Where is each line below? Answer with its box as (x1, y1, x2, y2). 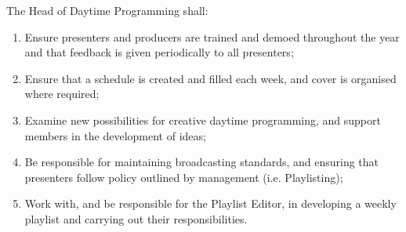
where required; (24, 85, 100, 102)
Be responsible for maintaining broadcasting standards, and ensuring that (24, 154, 379, 170)
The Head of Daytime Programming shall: (6, 2, 208, 18)
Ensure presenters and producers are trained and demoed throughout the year (24, 28, 400, 45)
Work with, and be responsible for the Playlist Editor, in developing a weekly (24, 195, 397, 212)
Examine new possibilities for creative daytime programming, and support (24, 111, 381, 128)
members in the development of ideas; (24, 127, 206, 143)
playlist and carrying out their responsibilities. (24, 210, 248, 227)
